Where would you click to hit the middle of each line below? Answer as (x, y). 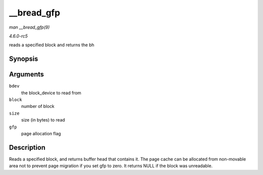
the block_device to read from (51, 93)
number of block (38, 106)
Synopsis (24, 59)
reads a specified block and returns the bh (52, 45)
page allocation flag (41, 133)
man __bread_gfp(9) (29, 27)
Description (27, 148)
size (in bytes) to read (43, 120)
